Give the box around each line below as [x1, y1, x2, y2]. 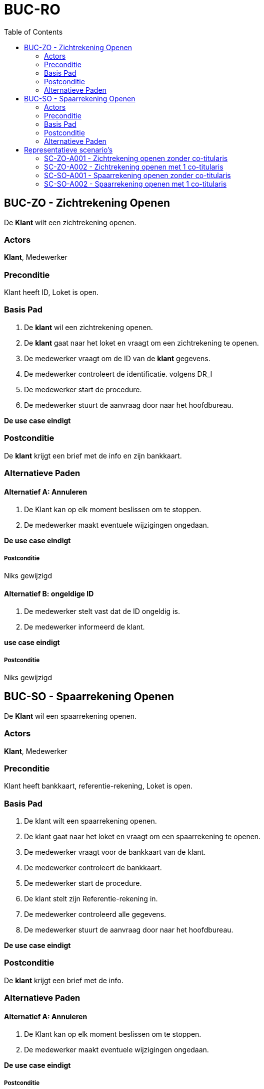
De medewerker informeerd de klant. [24, 623, 145, 632]
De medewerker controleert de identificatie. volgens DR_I [24, 369, 212, 378]
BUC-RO [4, 1, 60, 18]
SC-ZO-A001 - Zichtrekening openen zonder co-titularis [44, 153, 228, 163]
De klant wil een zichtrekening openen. [24, 323, 153, 332]
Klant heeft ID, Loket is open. [4, 288, 98, 297]
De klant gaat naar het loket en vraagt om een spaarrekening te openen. [24, 832, 261, 841]
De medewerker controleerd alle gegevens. [24, 910, 166, 919]
